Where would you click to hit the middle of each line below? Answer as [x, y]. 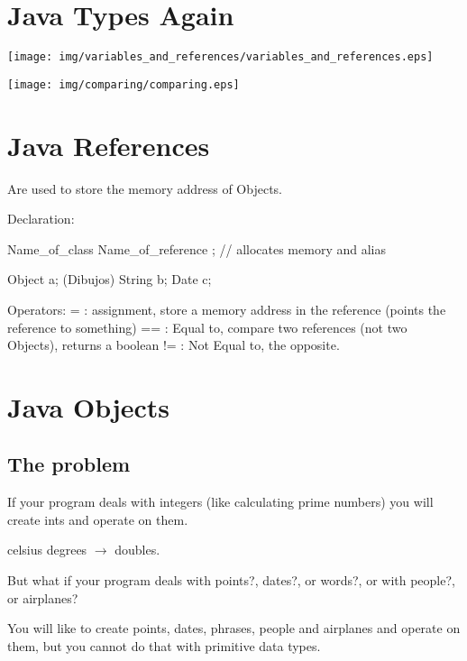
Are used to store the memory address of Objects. [145, 188]
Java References [109, 145]
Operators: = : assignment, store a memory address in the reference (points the [227, 309]
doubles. [137, 550]
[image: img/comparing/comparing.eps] [124, 84]
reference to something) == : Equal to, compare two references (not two [207, 327]
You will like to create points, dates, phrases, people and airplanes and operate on [234, 628]
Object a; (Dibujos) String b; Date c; [110, 279]
